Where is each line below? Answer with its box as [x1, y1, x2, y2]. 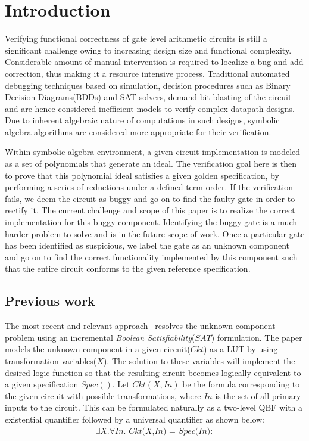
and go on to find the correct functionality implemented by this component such [5, 250, 298, 263]
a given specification [5, 378, 79, 390]
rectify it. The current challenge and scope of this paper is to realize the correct [5, 204, 295, 216]
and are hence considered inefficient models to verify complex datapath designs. [5, 102, 295, 114]
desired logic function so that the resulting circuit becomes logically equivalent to [5, 366, 301, 378]
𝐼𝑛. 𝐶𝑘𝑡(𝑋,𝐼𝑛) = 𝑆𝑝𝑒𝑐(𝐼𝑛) [115, 427, 211, 436]
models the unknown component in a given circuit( [5, 343, 191, 355]
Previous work [5, 291, 95, 310]
